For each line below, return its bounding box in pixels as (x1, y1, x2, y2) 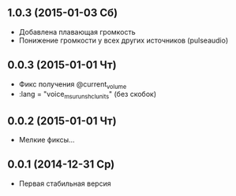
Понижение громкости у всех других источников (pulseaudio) (18, 35, 229, 45)
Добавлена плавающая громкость (18, 27, 136, 36)
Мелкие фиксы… (18, 135, 76, 145)
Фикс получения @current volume (18, 79, 127, 91)
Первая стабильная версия (18, 179, 111, 188)
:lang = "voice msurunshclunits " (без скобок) (18, 90, 157, 101)
